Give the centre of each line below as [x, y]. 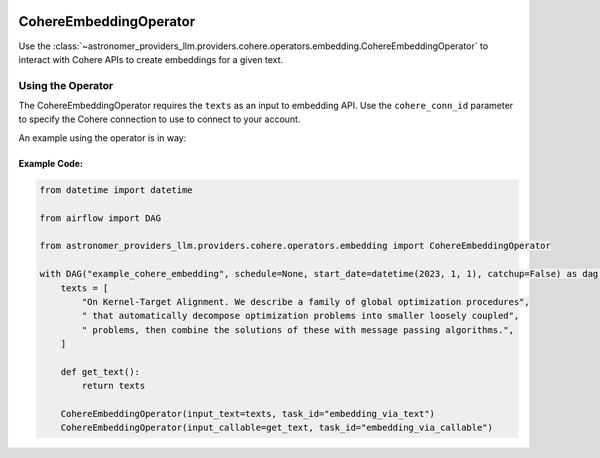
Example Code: [51, 163]
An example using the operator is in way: [102, 137]
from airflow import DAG [100, 218]
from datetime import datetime [116, 189]
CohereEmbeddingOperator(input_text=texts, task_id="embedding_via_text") [247, 414]
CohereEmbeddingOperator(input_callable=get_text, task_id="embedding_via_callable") [277, 428]
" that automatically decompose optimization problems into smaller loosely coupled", [300, 316]
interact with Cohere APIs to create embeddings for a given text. [151, 59]
